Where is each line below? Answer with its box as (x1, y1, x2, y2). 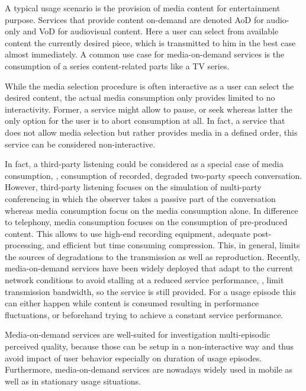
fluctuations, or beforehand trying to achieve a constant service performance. (5, 308, 284, 321)
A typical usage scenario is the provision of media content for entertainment (5, 2, 281, 14)
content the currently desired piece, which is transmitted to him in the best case (5, 36, 296, 49)
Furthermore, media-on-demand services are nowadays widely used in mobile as (5, 363, 293, 376)
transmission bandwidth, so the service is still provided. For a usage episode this (5, 285, 296, 297)
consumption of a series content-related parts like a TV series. (5, 59, 230, 72)
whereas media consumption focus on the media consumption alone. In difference (5, 204, 298, 216)
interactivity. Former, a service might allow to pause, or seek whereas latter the (5, 102, 292, 115)
